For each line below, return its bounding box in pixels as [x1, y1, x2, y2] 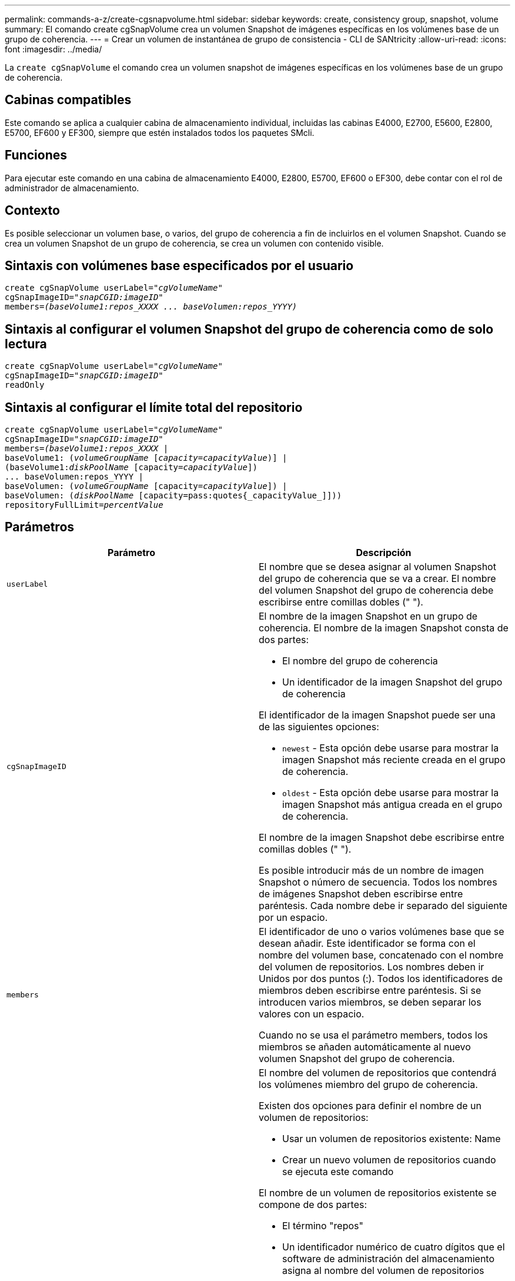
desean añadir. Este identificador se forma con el [259, 937, 476, 949]
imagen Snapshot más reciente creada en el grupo [282, 753, 506, 766]
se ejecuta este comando [282, 1165, 394, 1177]
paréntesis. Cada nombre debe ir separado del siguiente [259, 899, 508, 911]
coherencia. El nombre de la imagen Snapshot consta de [259, 621, 509, 634]
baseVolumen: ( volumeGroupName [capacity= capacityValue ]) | [5, 481, 287, 491]
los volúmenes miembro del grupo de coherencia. [259, 1078, 478, 1090]
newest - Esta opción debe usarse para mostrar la [282, 741, 499, 754]
